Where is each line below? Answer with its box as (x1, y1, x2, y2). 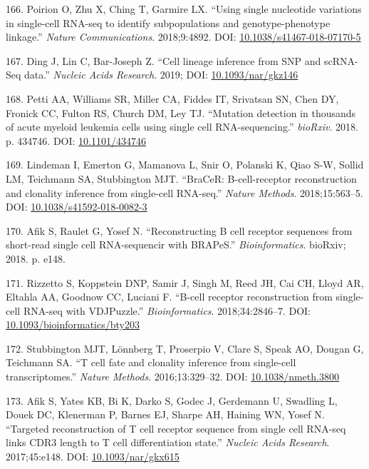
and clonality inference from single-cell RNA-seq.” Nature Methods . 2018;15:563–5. (6, 185, 363, 200)
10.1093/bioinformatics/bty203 (6, 317, 140, 332)
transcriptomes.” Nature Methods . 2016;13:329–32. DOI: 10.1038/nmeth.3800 (6, 369, 339, 384)
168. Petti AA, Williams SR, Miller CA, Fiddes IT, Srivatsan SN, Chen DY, (6, 91, 339, 106)
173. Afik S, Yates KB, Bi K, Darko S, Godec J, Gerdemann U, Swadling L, (6, 393, 338, 408)
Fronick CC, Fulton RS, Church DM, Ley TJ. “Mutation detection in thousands (6, 105, 356, 120)
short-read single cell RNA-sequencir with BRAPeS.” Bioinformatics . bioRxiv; (6, 237, 346, 252)
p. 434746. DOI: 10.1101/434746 (6, 133, 146, 148)
